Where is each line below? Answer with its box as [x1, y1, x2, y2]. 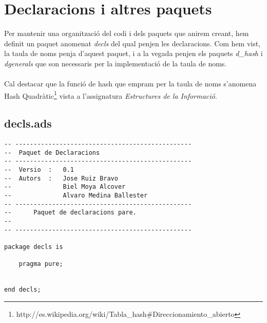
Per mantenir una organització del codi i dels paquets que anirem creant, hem [4, 28, 249, 39]
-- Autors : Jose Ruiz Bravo [4, 174, 118, 182]
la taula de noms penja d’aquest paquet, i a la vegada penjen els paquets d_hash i [4, 48, 263, 59]
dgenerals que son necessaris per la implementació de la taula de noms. [4, 58, 227, 68]
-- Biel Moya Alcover [4, 183, 126, 191]
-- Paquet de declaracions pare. [4, 209, 137, 217]
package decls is [4, 243, 63, 251]
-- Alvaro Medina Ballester [4, 192, 148, 200]
